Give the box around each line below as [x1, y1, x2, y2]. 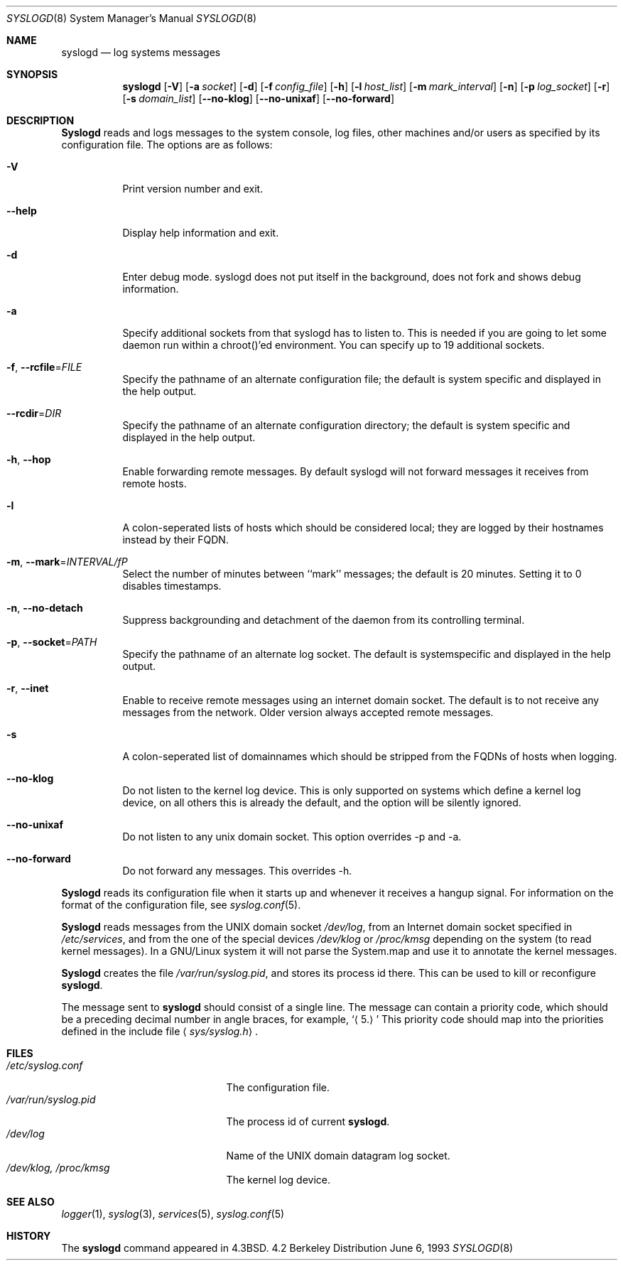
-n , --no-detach [6, 602, 83, 614]
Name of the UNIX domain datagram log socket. [226, 1149, 450, 1162]
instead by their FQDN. [122, 534, 229, 546]
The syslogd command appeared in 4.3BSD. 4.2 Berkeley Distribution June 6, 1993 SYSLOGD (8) [61, 1242, 514, 1254]
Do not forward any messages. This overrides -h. [122, 865, 352, 877]
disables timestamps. [122, 580, 222, 592]
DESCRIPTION [6, 114, 75, 126]
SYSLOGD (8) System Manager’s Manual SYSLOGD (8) [6, 12, 257, 24]
